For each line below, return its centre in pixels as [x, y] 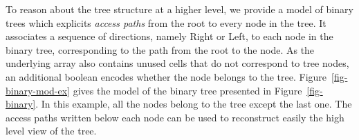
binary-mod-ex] [38, 90]
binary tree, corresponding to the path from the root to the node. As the [160, 49]
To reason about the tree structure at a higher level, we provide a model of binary [179, 9]
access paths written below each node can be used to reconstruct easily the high [175, 117]
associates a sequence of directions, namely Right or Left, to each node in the [169, 36]
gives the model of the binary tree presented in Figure [187, 90]
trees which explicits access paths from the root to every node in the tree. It [166, 22]
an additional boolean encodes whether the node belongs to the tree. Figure [166, 76]
